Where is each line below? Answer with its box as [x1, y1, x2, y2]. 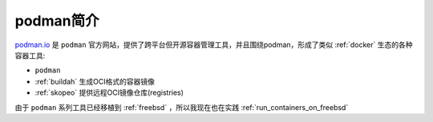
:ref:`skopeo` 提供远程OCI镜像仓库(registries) [34, 88, 184, 97]
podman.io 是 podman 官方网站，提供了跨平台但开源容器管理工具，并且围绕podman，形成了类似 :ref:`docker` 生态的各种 [14, 40, 413, 49]
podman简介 [14, 12, 99, 30]
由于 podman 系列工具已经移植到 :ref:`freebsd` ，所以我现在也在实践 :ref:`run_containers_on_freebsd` [14, 102, 349, 112]
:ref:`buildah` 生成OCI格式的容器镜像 [34, 77, 156, 86]
